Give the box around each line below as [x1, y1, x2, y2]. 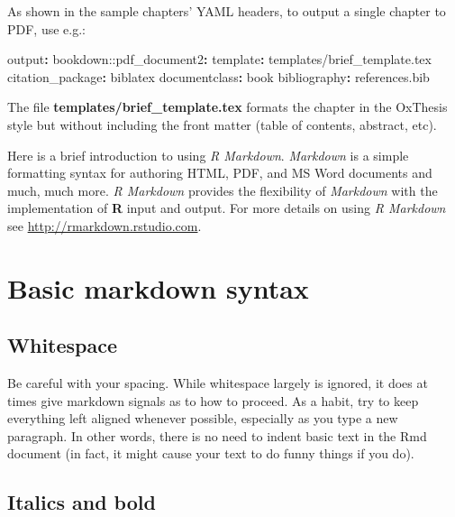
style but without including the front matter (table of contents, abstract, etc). [7, 115, 437, 134]
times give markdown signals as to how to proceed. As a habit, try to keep [7, 391, 419, 410]
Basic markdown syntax [7, 269, 309, 306]
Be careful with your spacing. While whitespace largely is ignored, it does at [7, 374, 428, 392]
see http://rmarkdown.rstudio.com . [7, 216, 202, 235]
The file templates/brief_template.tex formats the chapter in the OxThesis [7, 97, 448, 116]
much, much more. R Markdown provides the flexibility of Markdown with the [7, 180, 438, 199]
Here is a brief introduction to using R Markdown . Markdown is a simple [7, 145, 409, 164]
